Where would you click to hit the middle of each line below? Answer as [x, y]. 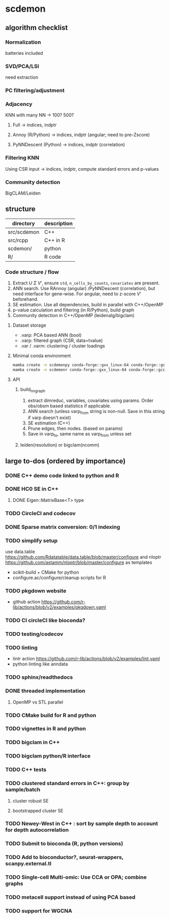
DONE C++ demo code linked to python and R [62, 476]
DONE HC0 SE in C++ [32, 489]
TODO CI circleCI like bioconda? [45, 620]
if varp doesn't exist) [49, 418]
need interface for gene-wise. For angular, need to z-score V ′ [77, 294]
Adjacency [19, 104]
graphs [14, 883]
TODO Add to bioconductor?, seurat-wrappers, [64, 858]
